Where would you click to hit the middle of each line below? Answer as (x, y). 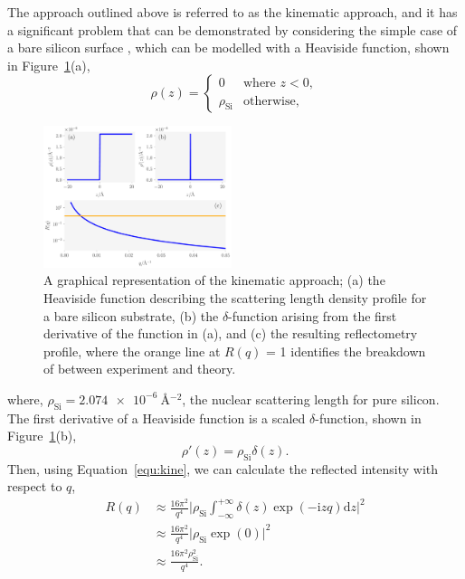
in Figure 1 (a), (49, 65)
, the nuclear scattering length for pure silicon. (311, 399)
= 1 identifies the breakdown (346, 351)
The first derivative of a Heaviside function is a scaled (157, 418)
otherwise (270, 101)
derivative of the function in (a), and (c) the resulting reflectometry (231, 333)
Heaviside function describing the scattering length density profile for (235, 297)
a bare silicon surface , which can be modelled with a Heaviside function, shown (228, 47)
